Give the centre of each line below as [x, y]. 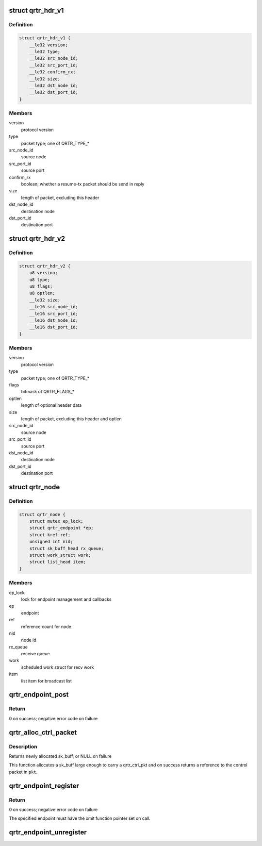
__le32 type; [45, 51]
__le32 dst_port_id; [54, 92]
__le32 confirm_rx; [53, 72]
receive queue [35, 654]
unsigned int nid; [51, 542]
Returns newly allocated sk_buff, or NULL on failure [60, 756]
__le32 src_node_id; [54, 58]
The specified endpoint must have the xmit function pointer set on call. [80, 818]
